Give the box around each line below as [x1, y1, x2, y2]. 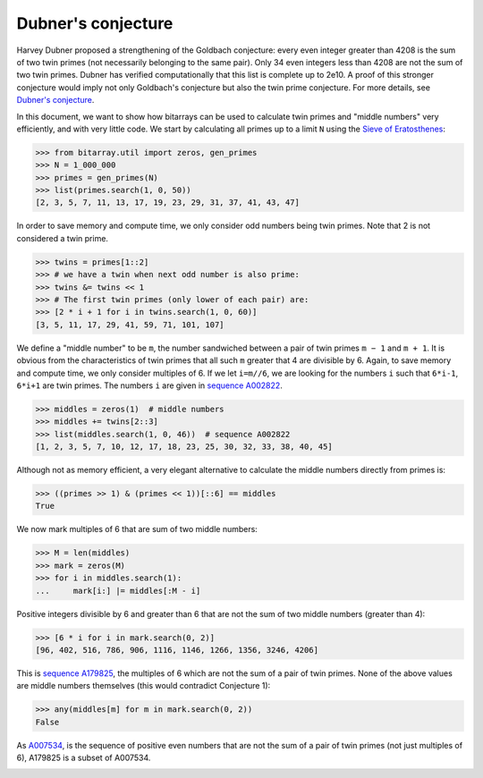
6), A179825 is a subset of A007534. [16, 752, 151, 764]
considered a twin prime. [16, 233, 109, 243]
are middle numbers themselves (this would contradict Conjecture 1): [16, 681, 271, 691]
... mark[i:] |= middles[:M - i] [35, 586, 201, 596]
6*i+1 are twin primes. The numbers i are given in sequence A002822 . [16, 380, 284, 391]
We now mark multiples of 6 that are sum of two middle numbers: [16, 524, 258, 535]
